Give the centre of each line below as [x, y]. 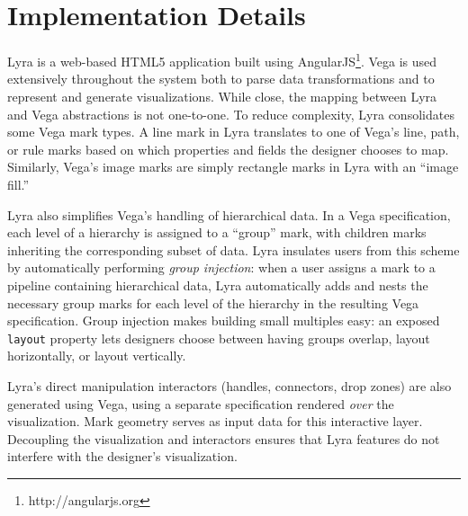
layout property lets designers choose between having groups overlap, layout [219, 338]
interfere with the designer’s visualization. [122, 456]
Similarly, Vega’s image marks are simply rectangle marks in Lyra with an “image [233, 167]
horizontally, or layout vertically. [97, 356]
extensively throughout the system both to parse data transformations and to [221, 79]
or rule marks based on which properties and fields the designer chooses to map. [228, 149]
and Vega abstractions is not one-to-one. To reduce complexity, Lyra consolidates [231, 114]
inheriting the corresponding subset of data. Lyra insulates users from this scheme [234, 249]
